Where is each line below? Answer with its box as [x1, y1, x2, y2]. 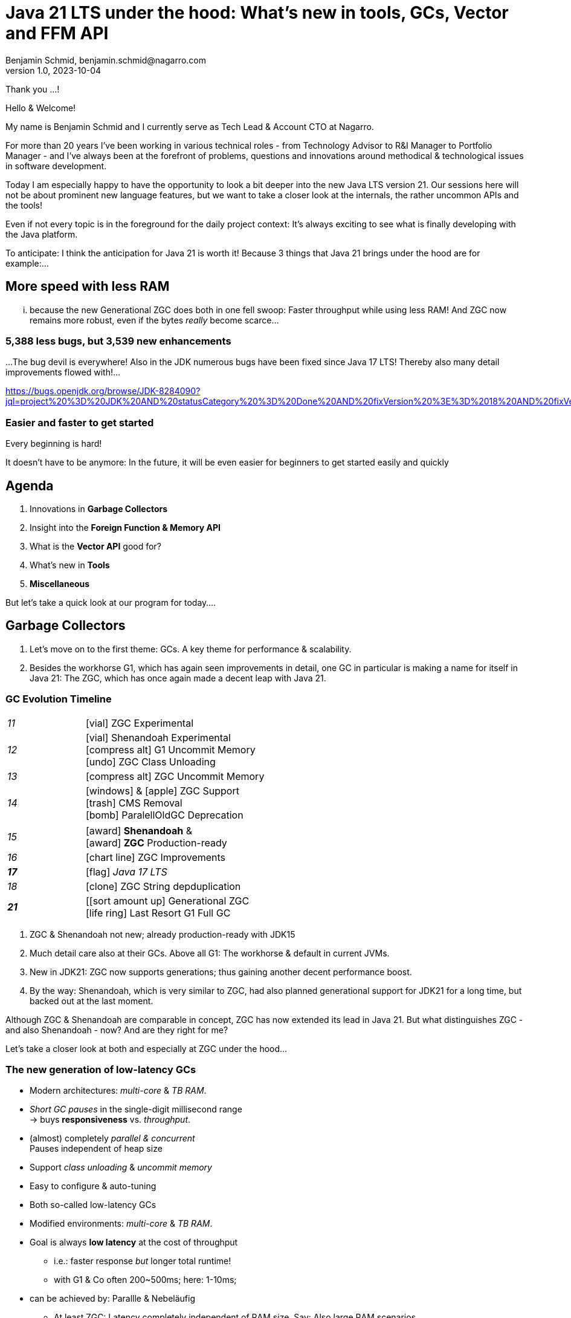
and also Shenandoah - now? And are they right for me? [5, 1024, 228, 1035]
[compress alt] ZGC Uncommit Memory [85, 770, 265, 782]
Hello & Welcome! [5, 102, 76, 113]
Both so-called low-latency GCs [30, 1200, 156, 1210]
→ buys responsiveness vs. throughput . [30, 1114, 191, 1125]
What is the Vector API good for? [30, 541, 161, 551]
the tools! [5, 200, 42, 210]
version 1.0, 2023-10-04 [5, 65, 102, 76]
